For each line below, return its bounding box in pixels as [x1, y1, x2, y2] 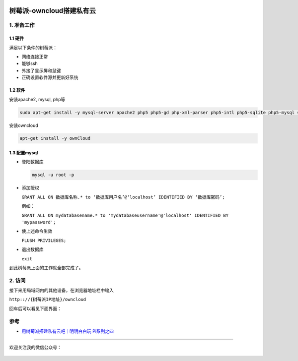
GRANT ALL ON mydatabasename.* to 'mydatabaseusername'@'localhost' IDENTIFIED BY [21, 212, 228, 218]
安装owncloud [9, 122, 38, 128]
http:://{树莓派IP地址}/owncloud [9, 297, 86, 302]
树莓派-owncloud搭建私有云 [9, 6, 96, 15]
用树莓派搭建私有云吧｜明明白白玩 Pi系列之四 [21, 328, 114, 334]
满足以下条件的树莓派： [9, 45, 57, 51]
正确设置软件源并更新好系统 [21, 74, 78, 80]
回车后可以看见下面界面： [9, 305, 62, 311]
